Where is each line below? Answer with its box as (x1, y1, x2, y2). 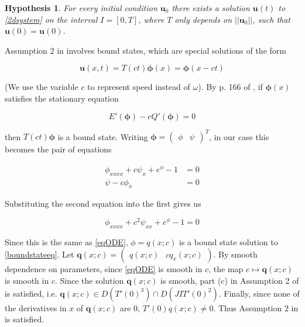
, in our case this (209, 130, 269, 142)
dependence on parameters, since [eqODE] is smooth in (5, 263, 203, 275)
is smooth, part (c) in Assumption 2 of (160, 274, 299, 287)
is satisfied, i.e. (5, 287, 57, 299)
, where (138, 13, 165, 25)
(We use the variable (5, 81, 78, 93)
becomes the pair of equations (5, 143, 112, 155)
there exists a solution (172, 2, 250, 13)
